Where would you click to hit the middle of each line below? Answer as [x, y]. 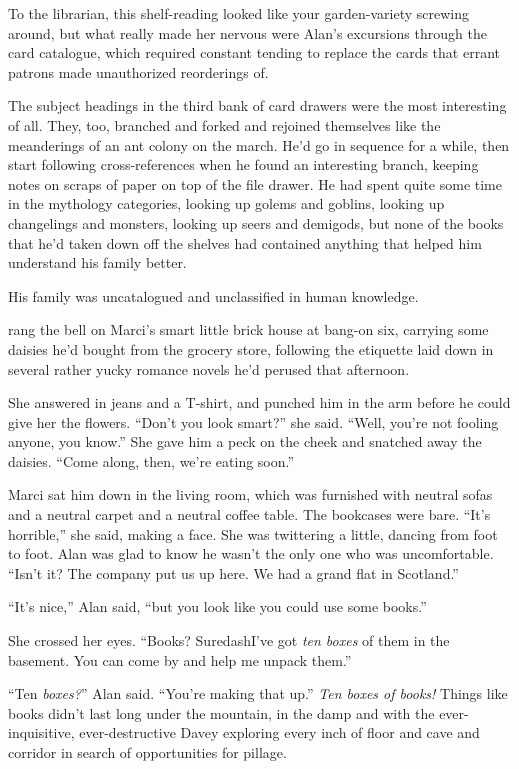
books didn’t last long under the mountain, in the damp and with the [221, 712]
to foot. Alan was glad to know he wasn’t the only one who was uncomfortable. [251, 553]
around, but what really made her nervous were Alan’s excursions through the [247, 32]
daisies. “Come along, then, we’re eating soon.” [151, 460]
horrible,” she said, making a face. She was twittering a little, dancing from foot [253, 533]
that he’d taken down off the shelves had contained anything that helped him [245, 242]
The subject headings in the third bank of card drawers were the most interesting [257, 105]
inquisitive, [41, 732]
